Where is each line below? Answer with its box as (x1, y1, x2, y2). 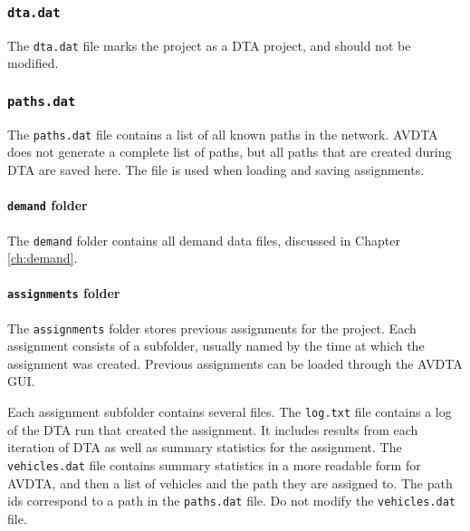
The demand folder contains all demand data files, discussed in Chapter (7, 230, 400, 249)
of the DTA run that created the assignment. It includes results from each (7, 420, 418, 439)
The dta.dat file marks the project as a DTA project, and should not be (7, 35, 411, 54)
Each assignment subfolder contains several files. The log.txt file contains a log (7, 402, 452, 421)
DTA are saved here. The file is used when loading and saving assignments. (7, 160, 425, 179)
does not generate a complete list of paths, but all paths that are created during (7, 142, 452, 161)
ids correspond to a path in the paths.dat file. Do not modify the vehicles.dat (7, 491, 456, 510)
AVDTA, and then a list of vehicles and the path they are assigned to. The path (7, 473, 453, 492)
